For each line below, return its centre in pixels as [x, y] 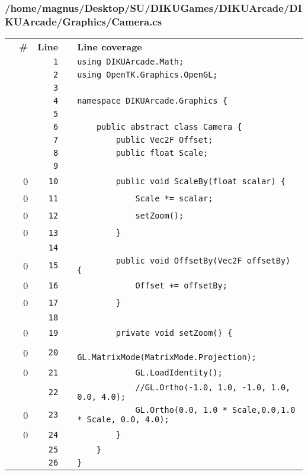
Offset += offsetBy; [181, 285]
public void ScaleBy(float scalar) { [201, 181]
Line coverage [110, 47]
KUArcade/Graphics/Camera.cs [84, 21]
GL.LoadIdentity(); [179, 372]
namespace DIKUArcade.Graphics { [152, 101]
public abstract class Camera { [169, 127]
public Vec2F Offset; [164, 140]
